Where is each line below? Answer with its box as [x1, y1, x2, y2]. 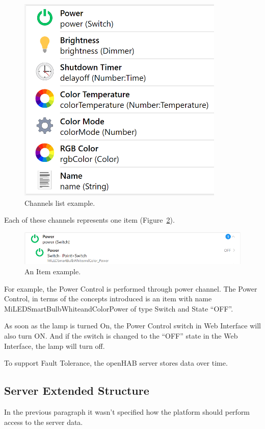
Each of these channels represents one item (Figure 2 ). [4, 214, 175, 225]
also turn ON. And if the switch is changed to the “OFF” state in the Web [4, 330, 238, 341]
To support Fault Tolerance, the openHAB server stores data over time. [4, 357, 228, 368]
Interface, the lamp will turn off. [4, 340, 105, 351]
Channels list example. [24, 197, 95, 208]
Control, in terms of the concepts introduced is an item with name [4, 293, 212, 304]
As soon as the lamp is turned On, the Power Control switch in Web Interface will [4, 320, 261, 331]
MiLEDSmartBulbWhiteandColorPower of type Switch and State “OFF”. [4, 303, 233, 314]
